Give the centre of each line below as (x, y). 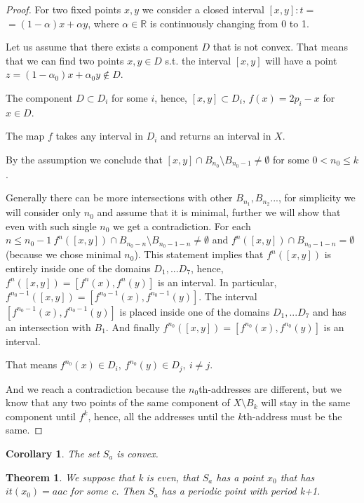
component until (41, 416)
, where (103, 23)
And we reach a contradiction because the (96, 388)
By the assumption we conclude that (84, 159)
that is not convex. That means (280, 47)
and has (330, 311)
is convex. (137, 453)
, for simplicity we (317, 197)
